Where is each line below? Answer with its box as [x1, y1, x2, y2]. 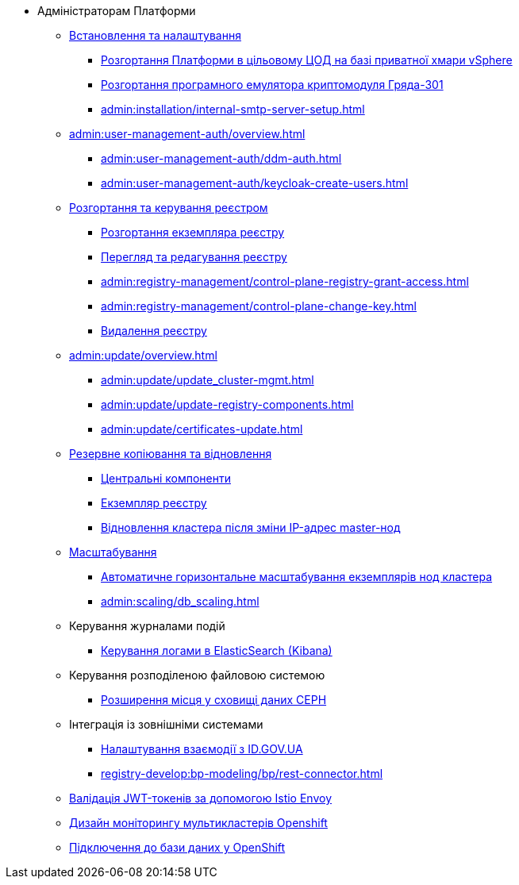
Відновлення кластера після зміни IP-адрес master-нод [101, 521, 401, 534]
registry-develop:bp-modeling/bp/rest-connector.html [101, 767, 383, 780]
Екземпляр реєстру [101, 496, 207, 510]
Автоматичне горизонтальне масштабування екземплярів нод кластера [101, 570, 493, 583]
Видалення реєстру [101, 324, 207, 337]
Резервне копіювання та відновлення [69, 447, 272, 460]
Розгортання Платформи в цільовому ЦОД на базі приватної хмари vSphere [101, 53, 513, 67]
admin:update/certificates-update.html [101, 422, 303, 436]
